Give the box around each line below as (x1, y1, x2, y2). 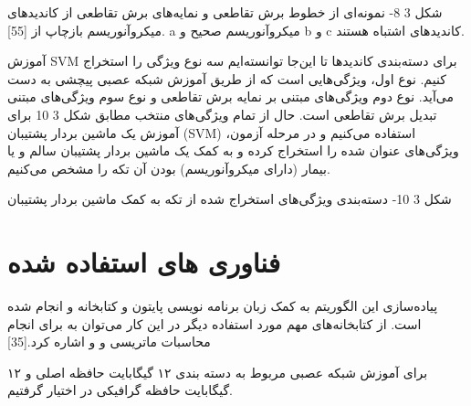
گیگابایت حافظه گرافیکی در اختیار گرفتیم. (7, 380, 233, 400)
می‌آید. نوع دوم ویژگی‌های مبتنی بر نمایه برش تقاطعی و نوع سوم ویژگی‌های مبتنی (7, 87, 454, 106)
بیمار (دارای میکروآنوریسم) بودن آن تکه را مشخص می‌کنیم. (7, 158, 330, 177)
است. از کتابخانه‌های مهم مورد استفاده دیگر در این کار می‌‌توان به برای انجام (7, 314, 422, 333)
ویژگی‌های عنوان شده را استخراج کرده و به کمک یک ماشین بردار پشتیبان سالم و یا (7, 141, 459, 160)
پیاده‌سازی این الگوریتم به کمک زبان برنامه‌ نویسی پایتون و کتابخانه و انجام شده (7, 296, 438, 315)
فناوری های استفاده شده (7, 243, 281, 281)
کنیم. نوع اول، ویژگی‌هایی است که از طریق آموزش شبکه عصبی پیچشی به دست (7, 69, 446, 88)
